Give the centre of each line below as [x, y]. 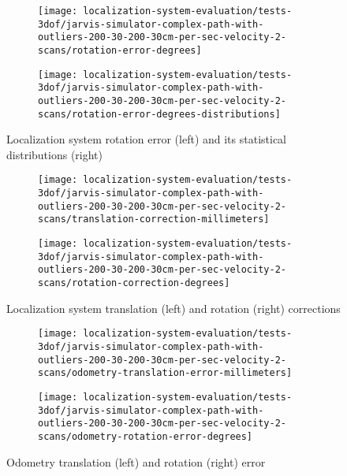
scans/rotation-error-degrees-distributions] [159, 114]
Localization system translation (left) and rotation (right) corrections [173, 308]
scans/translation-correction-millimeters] [154, 219]
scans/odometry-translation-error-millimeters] [165, 373]
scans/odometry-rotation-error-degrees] [146, 436]
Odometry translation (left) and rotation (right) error [136, 461]
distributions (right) [54, 154]
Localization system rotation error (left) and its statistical [147, 139]
